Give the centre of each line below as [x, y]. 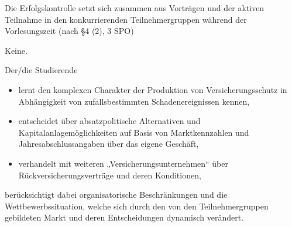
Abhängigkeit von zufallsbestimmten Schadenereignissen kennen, [134, 101]
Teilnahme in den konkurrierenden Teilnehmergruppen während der [126, 19]
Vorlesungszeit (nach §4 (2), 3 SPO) [69, 31]
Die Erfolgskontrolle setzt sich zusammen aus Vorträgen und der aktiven [135, 8]
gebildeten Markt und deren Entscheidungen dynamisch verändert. [124, 217]
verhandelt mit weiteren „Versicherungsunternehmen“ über [123, 163]
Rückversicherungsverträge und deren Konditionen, [110, 175]
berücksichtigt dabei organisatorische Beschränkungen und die [116, 195]
